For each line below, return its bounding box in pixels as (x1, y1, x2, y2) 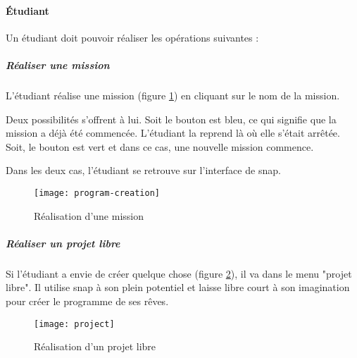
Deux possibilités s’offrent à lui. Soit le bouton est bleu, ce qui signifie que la (6, 111, 337, 126)
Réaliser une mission (6, 57, 110, 72)
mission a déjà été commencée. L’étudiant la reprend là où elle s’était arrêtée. (6, 125, 340, 140)
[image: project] (34, 319, 115, 329)
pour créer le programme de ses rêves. (6, 293, 169, 308)
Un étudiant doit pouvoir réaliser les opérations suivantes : (6, 30, 259, 44)
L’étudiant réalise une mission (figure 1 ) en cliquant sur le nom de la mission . (6, 87, 340, 102)
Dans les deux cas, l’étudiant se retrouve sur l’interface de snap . (6, 163, 281, 178)
